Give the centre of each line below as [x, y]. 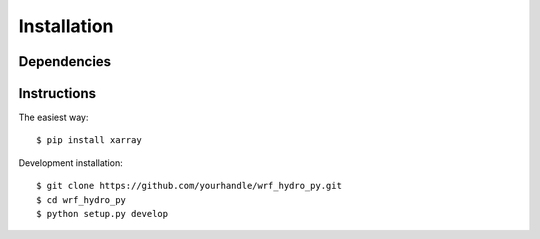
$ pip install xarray [89, 140]
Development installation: [71, 162]
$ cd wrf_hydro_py [81, 199]
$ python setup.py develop [102, 214]
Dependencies [65, 61]
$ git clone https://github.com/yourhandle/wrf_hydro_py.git [189, 186]
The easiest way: [53, 117]
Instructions [57, 93]
